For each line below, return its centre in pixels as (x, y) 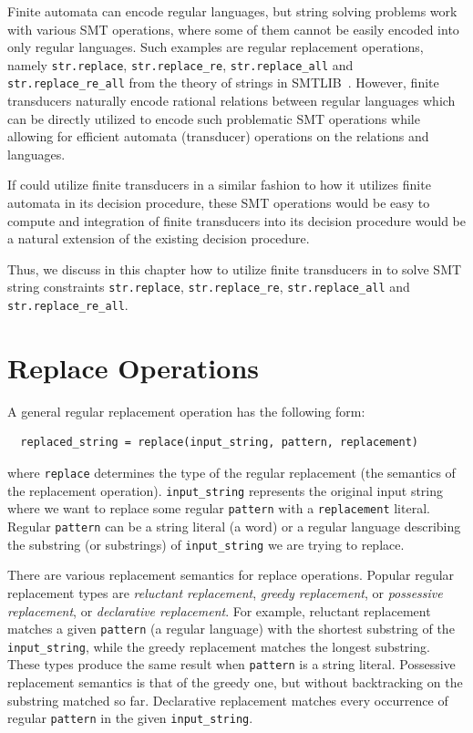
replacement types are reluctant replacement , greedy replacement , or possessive (225, 592)
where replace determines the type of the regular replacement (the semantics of (231, 473)
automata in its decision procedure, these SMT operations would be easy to (219, 203)
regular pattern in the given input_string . (130, 718)
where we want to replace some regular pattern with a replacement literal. (219, 508)
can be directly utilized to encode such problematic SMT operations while (214, 118)
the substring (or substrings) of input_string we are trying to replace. (206, 544)
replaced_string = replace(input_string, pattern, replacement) (220, 443)
